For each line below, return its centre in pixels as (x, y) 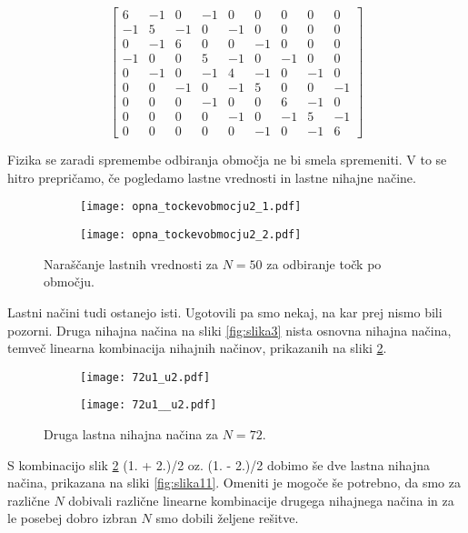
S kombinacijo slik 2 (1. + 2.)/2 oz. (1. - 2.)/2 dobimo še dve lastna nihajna (219, 464)
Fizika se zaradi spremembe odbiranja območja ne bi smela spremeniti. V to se (227, 160)
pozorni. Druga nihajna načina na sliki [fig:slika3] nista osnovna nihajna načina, (229, 330)
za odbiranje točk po (324, 263)
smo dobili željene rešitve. (227, 518)
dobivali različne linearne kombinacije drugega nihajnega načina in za (261, 500)
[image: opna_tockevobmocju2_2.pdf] (191, 235)
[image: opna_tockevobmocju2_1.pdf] (191, 207)
